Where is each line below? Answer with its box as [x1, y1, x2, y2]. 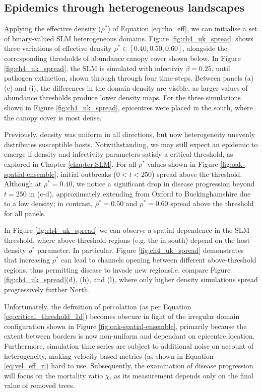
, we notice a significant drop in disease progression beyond [72, 178, 255, 189]
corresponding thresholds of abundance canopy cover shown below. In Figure [4, 52, 241, 63]
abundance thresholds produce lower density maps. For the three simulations [4, 92, 241, 103]
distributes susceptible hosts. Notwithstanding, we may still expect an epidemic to [4, 139, 258, 149]
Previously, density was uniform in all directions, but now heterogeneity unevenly [4, 129, 255, 140]
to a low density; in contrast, [4, 198, 93, 209]
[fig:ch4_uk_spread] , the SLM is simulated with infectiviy [4, 62, 183, 73]
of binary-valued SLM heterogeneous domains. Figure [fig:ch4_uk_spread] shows [4, 33, 253, 43]
